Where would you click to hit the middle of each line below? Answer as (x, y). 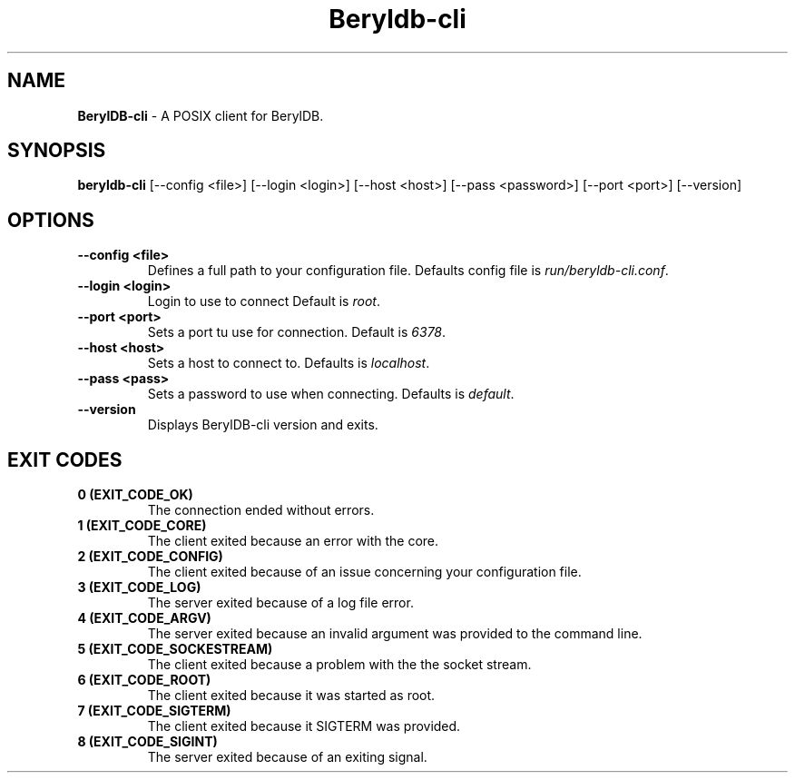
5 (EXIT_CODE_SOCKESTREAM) (175, 649)
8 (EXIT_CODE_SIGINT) (147, 742)
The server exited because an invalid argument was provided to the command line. (395, 634)
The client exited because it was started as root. (291, 696)
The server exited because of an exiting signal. (287, 757)
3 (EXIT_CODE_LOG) (139, 587)
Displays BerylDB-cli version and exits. (263, 425)
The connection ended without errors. (261, 510)
